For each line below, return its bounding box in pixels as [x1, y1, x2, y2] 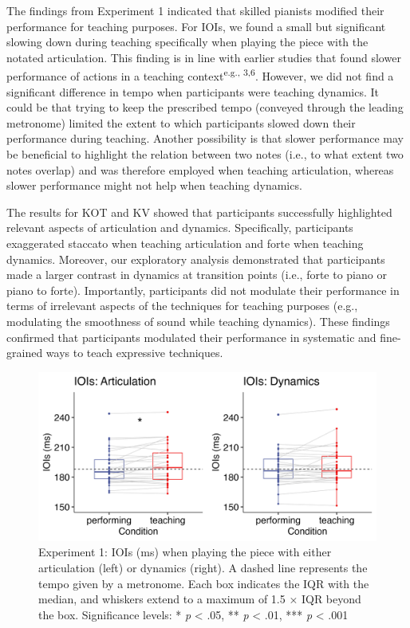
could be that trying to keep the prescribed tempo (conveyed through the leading [6, 99, 404, 116]
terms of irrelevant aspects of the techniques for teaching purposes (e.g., [6, 297, 358, 314]
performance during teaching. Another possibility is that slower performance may [6, 130, 404, 147]
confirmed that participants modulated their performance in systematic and [6, 328, 376, 345]
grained [6, 344, 43, 361]
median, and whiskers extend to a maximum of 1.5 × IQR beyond [38, 591, 361, 607]
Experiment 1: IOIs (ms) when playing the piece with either [38, 544, 332, 560]
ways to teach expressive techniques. [45, 344, 223, 361]
